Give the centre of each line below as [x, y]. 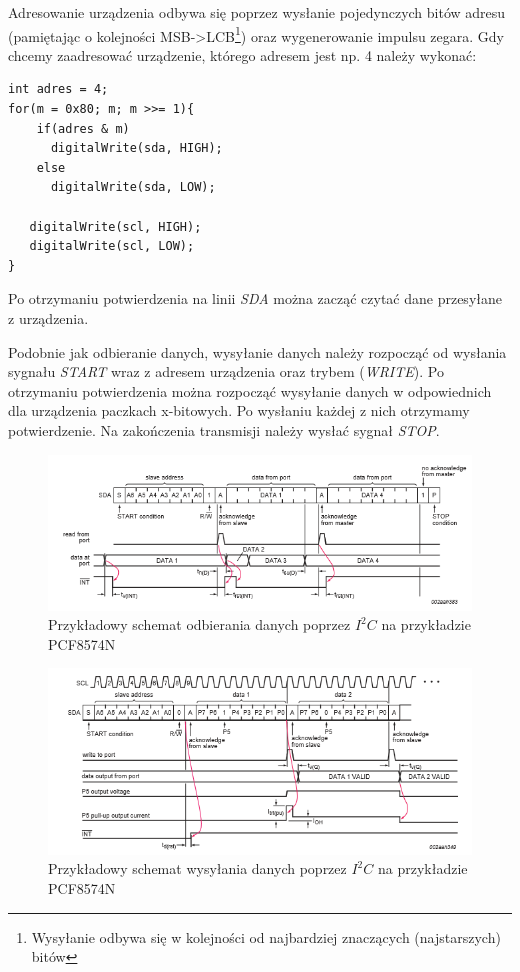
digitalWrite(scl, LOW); [112, 246]
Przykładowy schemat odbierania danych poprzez [199, 624]
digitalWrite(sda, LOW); [133, 187]
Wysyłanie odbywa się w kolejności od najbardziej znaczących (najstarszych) [266, 936]
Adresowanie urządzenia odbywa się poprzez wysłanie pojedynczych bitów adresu [257, 12]
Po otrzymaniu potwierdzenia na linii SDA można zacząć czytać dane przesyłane [255, 298]
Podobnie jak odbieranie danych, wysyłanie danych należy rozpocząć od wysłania [257, 351]
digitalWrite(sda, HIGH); [136, 148]
